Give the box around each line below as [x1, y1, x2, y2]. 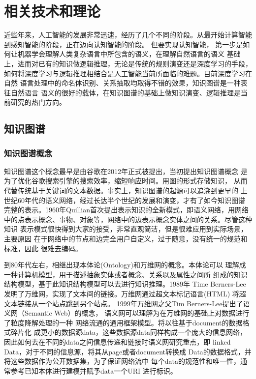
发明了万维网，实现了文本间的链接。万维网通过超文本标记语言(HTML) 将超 [4, 289, 246, 298]
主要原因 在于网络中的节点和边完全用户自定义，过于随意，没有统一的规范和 [4, 233, 248, 244]
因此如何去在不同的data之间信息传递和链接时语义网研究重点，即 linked [4, 336, 231, 347]
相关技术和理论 [4, 1, 101, 21]
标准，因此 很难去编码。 [4, 243, 82, 253]
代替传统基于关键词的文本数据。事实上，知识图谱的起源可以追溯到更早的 [4, 185, 238, 196]
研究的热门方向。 [10, 97, 66, 107]
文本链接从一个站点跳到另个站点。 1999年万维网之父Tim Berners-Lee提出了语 [4, 298, 250, 308]
